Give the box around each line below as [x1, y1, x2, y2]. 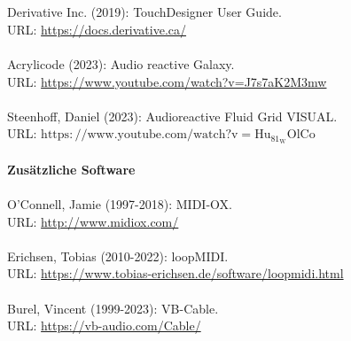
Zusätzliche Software [7, 159, 136, 178]
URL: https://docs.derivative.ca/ [7, 19, 187, 38]
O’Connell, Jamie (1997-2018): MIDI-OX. [7, 194, 232, 213]
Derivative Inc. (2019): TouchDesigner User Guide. [7, 3, 282, 21]
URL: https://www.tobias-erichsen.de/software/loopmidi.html [7, 264, 344, 283]
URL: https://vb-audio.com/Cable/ [7, 316, 201, 335]
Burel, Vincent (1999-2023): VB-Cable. [7, 298, 219, 317]
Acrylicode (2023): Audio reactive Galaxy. [7, 54, 235, 73]
